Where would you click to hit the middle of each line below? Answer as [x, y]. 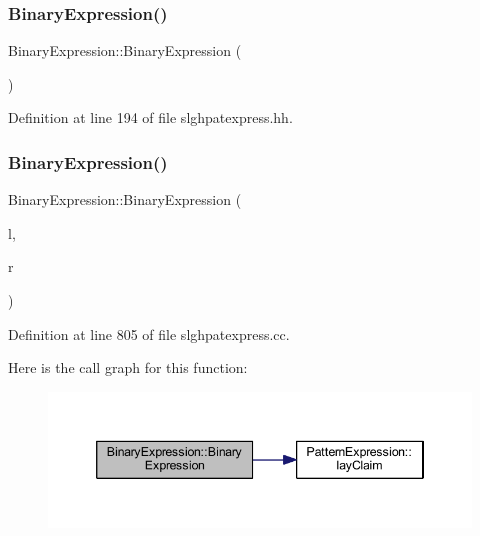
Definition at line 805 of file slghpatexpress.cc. [149, 333]
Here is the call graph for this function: [128, 367]
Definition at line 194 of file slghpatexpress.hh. [150, 117]
